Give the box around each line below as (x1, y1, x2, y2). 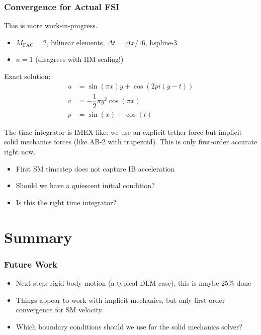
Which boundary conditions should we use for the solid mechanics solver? (16, 321, 242, 331)
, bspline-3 (145, 37, 178, 47)
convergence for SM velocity (16, 304, 102, 315)
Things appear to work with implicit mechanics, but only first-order (16, 294, 225, 305)
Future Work (4, 258, 58, 270)
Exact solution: (4, 71, 51, 81)
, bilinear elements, (46, 37, 105, 47)
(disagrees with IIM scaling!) (35, 54, 124, 64)
